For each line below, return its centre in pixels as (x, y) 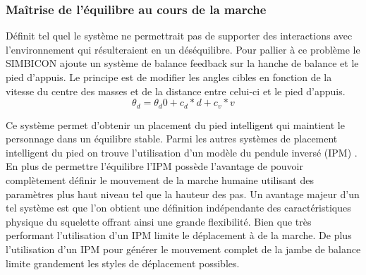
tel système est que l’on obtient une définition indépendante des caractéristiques (178, 208)
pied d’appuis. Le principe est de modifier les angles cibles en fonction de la (169, 77)
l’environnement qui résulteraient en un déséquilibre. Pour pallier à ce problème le (183, 49)
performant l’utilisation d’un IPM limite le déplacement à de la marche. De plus (179, 235)
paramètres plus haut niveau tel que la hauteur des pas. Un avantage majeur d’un (183, 194)
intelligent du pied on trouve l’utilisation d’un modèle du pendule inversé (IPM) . (182, 152)
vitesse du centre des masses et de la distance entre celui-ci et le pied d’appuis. (176, 91)
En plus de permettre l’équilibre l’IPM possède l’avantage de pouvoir (154, 166)
